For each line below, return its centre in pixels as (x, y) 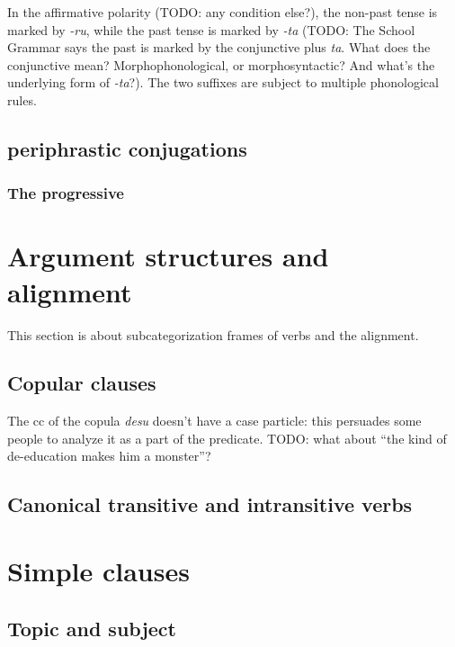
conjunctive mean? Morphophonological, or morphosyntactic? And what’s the (221, 64)
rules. (22, 99)
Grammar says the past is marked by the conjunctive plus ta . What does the (219, 47)
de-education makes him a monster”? (109, 456)
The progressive (66, 193)
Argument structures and (168, 256)
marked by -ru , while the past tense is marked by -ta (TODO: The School (211, 29)
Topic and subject (92, 628)
